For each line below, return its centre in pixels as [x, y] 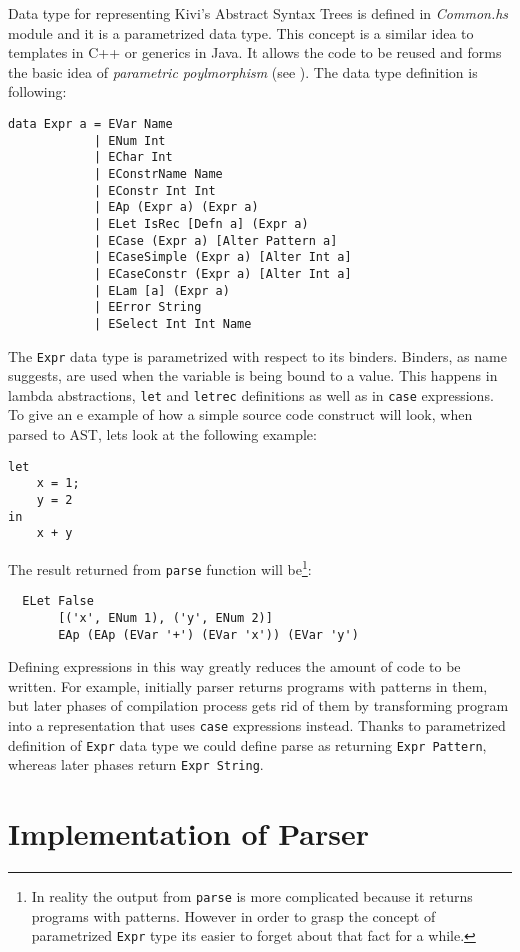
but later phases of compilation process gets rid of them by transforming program [258, 705]
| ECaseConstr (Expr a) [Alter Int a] [222, 273]
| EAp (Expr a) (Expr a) [176, 207]
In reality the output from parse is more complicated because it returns [252, 896]
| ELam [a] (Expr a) [161, 290]
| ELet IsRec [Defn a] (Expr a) [201, 223]
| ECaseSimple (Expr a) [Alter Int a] [222, 257]
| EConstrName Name [158, 173]
